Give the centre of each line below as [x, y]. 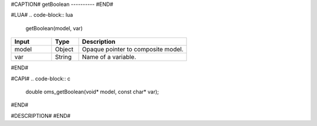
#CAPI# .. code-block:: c [41, 78]
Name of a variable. [109, 57]
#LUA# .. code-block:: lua [42, 15]
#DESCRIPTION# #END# [41, 116]
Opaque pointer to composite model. [133, 50]
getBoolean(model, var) [54, 28]
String [63, 57]
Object [64, 50]
